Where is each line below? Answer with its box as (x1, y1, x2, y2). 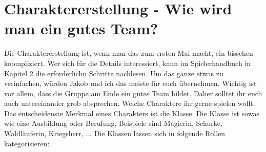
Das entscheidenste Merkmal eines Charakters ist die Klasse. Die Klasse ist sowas (4, 107, 260, 118)
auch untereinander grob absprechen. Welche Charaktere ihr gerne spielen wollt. (4, 98, 255, 108)
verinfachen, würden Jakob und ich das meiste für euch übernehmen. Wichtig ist (4, 78, 257, 89)
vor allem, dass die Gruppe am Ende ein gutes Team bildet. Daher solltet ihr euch (4, 88, 262, 98)
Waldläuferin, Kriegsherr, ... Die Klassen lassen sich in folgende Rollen (4, 128, 226, 139)
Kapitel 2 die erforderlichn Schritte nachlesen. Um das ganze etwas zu (4, 68, 223, 78)
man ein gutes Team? (4, 18, 158, 39)
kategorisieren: (4, 138, 50, 148)
